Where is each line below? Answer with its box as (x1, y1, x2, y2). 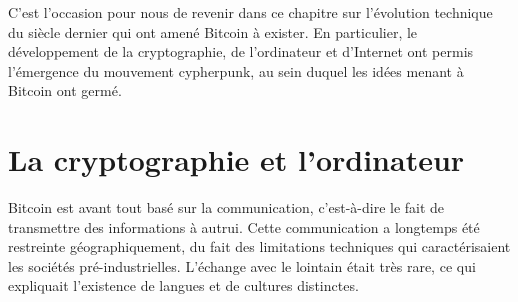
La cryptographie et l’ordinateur (8, 139, 465, 180)
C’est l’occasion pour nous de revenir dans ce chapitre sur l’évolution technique (8, 2, 493, 22)
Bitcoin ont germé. (8, 80, 122, 101)
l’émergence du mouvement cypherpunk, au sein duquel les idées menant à (8, 60, 464, 81)
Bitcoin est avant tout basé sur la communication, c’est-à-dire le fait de (8, 197, 445, 218)
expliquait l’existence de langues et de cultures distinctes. (8, 275, 359, 296)
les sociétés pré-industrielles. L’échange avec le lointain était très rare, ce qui (8, 255, 476, 276)
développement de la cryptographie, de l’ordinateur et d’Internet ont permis (8, 41, 474, 62)
